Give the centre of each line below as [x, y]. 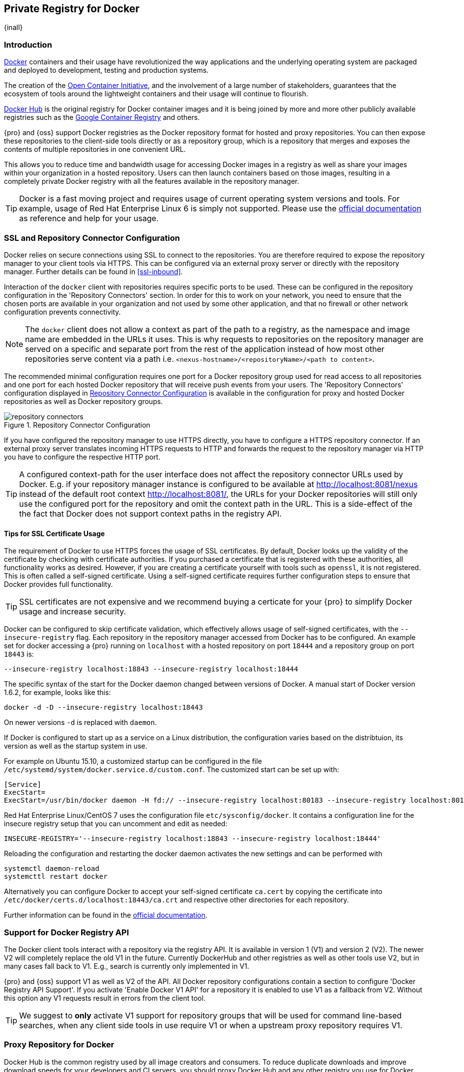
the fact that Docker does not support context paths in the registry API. [150, 513]
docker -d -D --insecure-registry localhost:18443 [103, 708]
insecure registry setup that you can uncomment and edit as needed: [116, 824]
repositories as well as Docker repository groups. [84, 401]
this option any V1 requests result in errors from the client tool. [105, 998]
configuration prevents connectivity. [62, 312]
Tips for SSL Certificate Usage [55, 533]
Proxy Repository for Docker [59, 1045]
